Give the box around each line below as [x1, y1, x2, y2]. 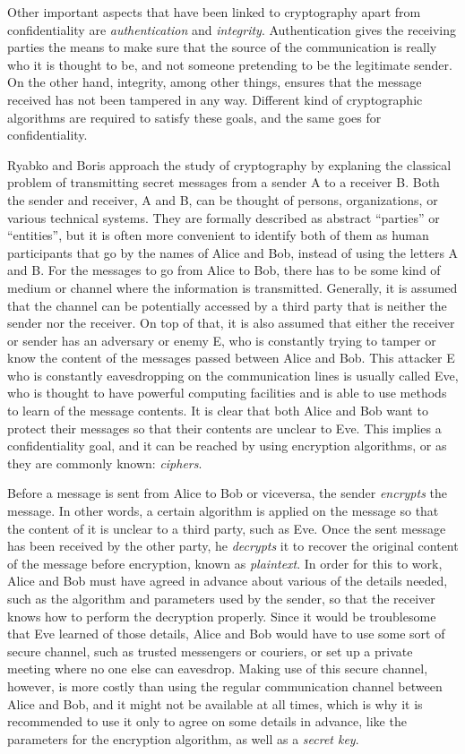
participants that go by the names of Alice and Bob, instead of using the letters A [7, 243, 459, 261]
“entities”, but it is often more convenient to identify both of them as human [7, 226, 429, 244]
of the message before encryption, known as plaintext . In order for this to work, [7, 553, 443, 572]
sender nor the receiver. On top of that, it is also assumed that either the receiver [7, 313, 455, 332]
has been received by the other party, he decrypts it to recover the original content [7, 536, 459, 555]
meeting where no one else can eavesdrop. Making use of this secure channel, [7, 659, 428, 678]
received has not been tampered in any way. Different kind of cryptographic [7, 90, 423, 108]
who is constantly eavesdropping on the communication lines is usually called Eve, [7, 365, 459, 384]
